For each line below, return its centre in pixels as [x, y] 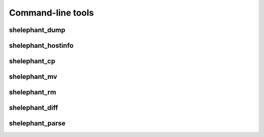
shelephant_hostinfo [41, 46]
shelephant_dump [37, 30]
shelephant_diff [33, 108]
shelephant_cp [32, 61]
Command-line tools [51, 13]
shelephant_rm [33, 92]
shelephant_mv [33, 77]
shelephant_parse [37, 124]
